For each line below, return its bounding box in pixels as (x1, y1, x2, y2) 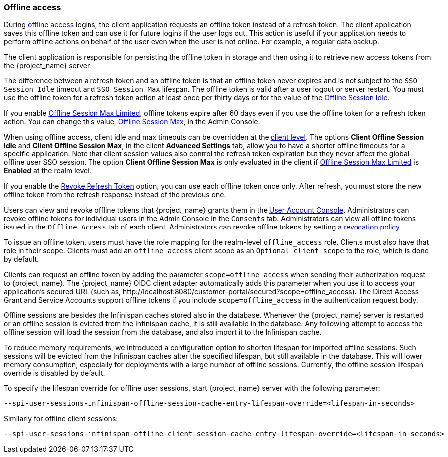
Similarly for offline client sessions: (4, 414, 118, 423)
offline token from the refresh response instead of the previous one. (4, 190, 226, 199)
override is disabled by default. (4, 369, 105, 378)
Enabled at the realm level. (4, 166, 91, 175)
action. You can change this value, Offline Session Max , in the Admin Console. (4, 117, 260, 126)
